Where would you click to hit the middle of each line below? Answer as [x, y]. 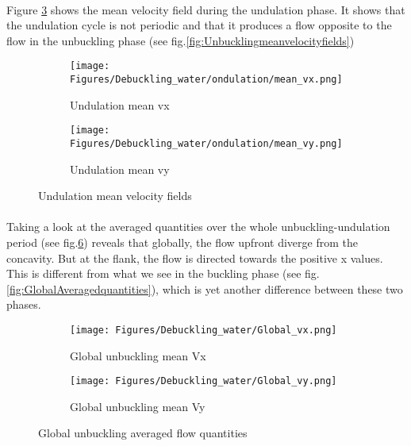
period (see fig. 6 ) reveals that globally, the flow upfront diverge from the [182, 242]
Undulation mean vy [120, 169]
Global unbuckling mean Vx [138, 355]
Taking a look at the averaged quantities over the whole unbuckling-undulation [198, 227]
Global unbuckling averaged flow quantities [143, 433]
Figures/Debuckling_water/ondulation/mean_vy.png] [206, 143]
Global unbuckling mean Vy [138, 406]
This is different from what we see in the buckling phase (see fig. [163, 273]
